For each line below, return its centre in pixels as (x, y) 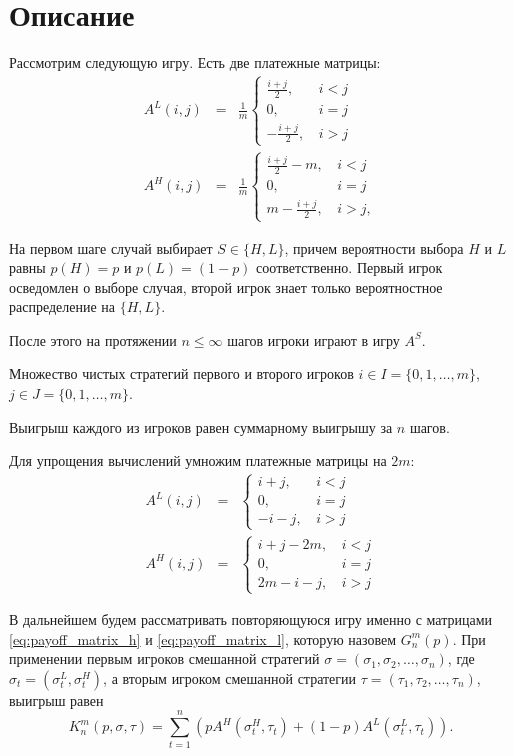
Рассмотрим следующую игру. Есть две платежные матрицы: (195, 62)
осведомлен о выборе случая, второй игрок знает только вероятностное (226, 286)
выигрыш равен (56, 699)
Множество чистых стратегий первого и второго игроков (181, 373)
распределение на (62, 306)
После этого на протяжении (93, 339)
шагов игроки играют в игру (313, 339)
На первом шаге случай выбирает (111, 247)
